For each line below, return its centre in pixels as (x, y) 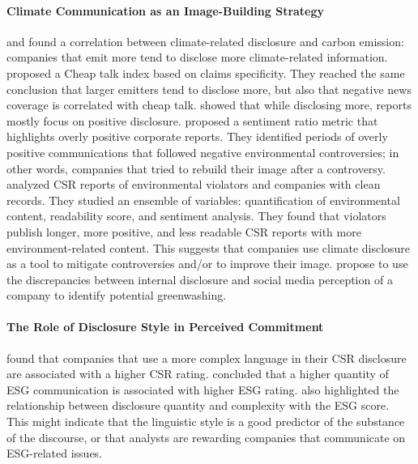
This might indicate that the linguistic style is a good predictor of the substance (206, 421)
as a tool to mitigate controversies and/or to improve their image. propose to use (207, 264)
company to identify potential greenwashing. (117, 295)
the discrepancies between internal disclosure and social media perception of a (200, 279)
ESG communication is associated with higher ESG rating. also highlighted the (203, 389)
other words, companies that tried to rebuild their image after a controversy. (196, 168)
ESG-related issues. (55, 453)
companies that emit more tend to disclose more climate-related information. (197, 57)
